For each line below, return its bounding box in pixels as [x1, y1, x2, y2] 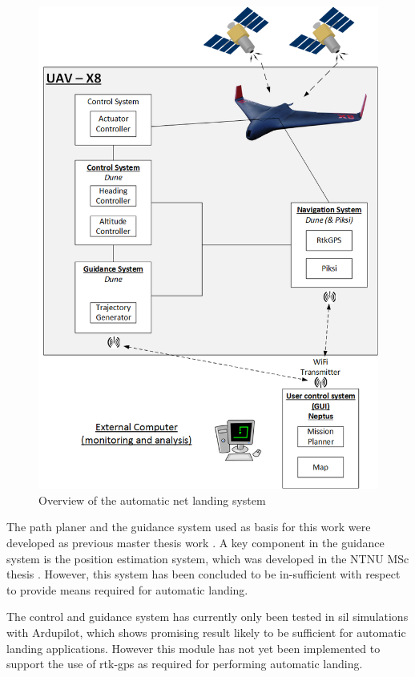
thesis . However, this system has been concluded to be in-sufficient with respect [6, 566, 401, 582]
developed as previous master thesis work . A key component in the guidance [6, 534, 385, 550]
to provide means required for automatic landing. [6, 581, 248, 598]
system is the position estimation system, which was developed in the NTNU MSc [6, 550, 409, 566]
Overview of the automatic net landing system [38, 491, 266, 508]
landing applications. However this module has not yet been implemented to [6, 639, 381, 656]
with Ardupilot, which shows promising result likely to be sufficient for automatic [6, 623, 406, 640]
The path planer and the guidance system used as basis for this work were [6, 518, 371, 535]
